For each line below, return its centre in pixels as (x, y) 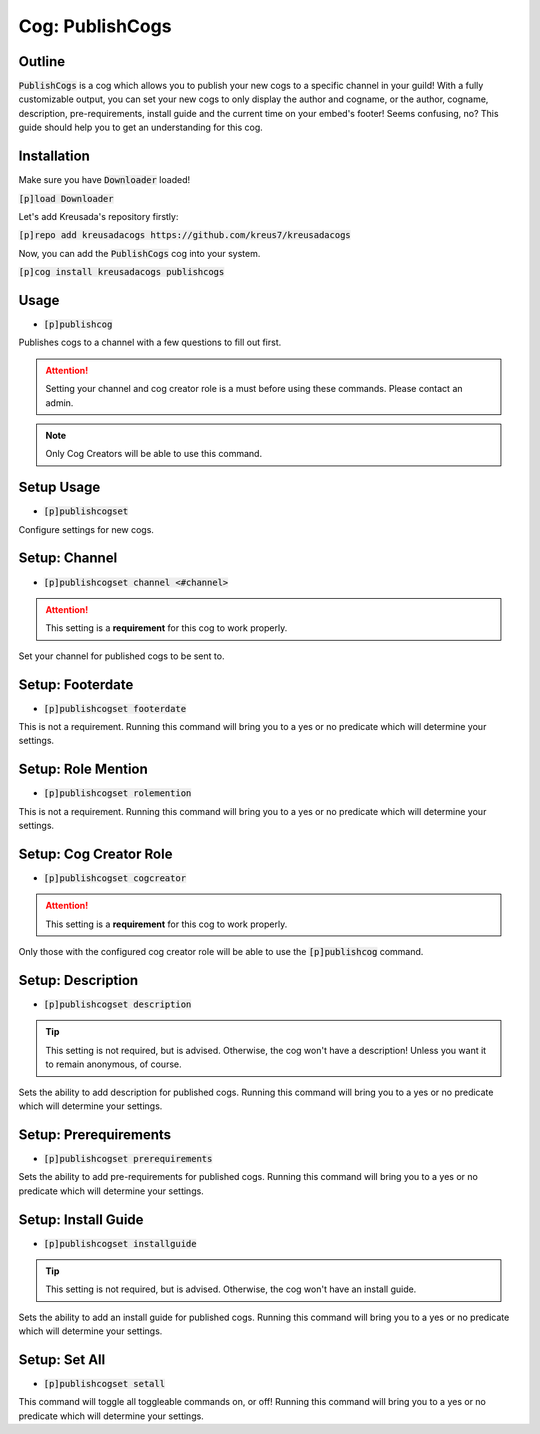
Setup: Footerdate (76, 684)
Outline (41, 61)
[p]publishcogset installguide (120, 1243)
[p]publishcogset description (117, 1004)
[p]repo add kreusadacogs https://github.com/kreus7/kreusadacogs (185, 235)
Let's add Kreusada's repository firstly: (98, 216)
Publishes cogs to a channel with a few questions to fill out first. (150, 342)
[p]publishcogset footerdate (115, 708)
